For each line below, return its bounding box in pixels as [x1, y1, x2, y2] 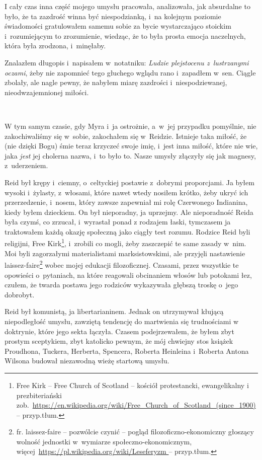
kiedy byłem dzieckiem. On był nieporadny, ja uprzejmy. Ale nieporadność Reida [5, 206, 253, 217]
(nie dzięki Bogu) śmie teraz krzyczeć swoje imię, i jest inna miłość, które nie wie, [5, 140, 258, 151]
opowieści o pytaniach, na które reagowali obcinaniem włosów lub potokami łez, [5, 269, 252, 280]
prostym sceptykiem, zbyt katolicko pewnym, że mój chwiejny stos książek [5, 336, 233, 346]
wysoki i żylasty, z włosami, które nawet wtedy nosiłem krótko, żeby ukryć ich [5, 187, 248, 197]
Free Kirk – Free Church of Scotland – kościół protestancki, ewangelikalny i [16, 379, 249, 390]
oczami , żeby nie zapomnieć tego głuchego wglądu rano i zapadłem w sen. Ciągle [5, 67, 256, 78]
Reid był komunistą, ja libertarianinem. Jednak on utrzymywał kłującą [5, 306, 224, 317]
